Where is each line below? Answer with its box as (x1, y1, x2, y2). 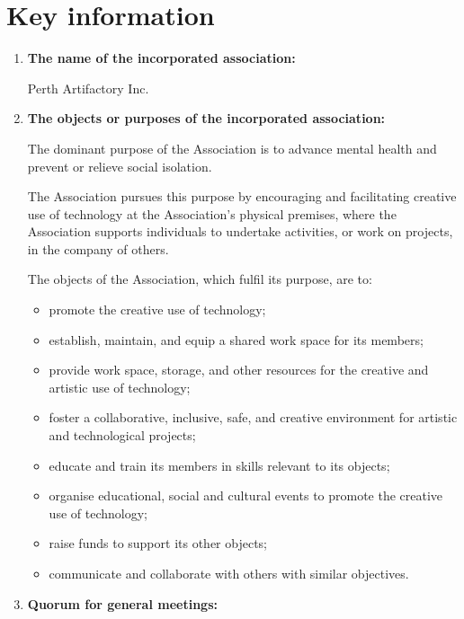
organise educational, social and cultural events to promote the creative (49, 486, 443, 505)
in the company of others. (27, 239, 169, 258)
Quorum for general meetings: (27, 594, 218, 613)
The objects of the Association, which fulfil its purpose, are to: (27, 270, 372, 288)
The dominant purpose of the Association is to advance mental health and (27, 138, 437, 157)
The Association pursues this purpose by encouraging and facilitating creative (27, 187, 457, 206)
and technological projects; (49, 426, 196, 445)
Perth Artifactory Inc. (27, 78, 149, 97)
